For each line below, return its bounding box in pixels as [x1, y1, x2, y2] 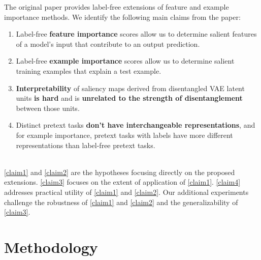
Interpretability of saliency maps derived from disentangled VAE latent [16, 82, 245, 93]
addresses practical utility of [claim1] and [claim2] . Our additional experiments [4, 186, 249, 197]
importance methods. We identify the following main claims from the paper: [4, 11, 241, 22]
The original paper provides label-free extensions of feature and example [4, 2, 229, 12]
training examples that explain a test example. [16, 65, 161, 76]
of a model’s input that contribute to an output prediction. [16, 38, 200, 49]
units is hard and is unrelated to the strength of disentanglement [16, 93, 243, 103]
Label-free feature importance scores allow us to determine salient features [16, 28, 257, 39]
